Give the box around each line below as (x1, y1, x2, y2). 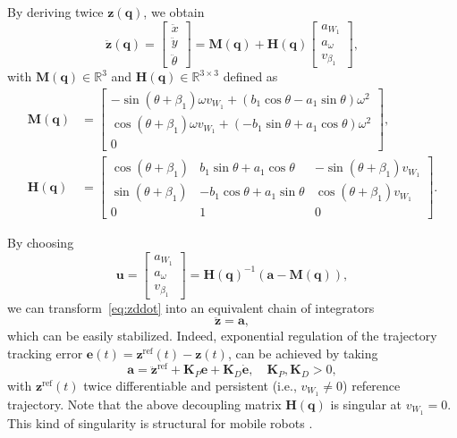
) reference (343, 375, 401, 394)
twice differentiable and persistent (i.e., (83, 375, 297, 394)
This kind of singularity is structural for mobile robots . (7, 413, 313, 432)
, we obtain (143, 3, 205, 21)
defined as (223, 67, 278, 86)
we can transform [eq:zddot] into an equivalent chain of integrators (7, 298, 375, 316)
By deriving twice (7, 3, 104, 21)
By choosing (7, 233, 74, 252)
